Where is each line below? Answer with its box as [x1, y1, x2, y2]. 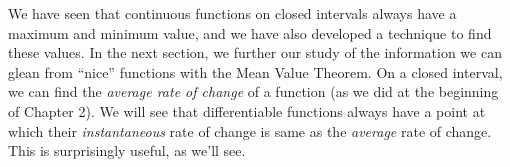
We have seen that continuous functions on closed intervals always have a [8, 3, 457, 23]
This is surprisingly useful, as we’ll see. [8, 140, 246, 161]
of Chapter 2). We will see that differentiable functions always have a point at [8, 100, 486, 121]
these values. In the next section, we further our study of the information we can [8, 42, 502, 63]
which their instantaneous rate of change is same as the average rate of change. [8, 120, 492, 141]
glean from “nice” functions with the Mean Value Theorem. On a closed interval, [8, 61, 503, 82]
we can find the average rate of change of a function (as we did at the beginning [8, 81, 499, 102]
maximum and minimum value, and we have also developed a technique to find [8, 22, 492, 43]
